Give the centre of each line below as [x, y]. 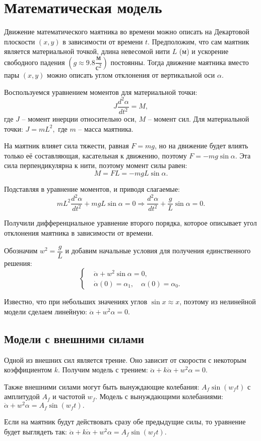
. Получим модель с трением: [103, 370]
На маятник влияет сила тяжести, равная [67, 146]
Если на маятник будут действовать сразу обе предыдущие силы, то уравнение [125, 422]
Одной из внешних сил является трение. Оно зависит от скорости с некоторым [125, 360]
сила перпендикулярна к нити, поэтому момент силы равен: [96, 165]
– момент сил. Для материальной [199, 119]
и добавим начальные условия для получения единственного [158, 251]
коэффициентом [28, 370]
